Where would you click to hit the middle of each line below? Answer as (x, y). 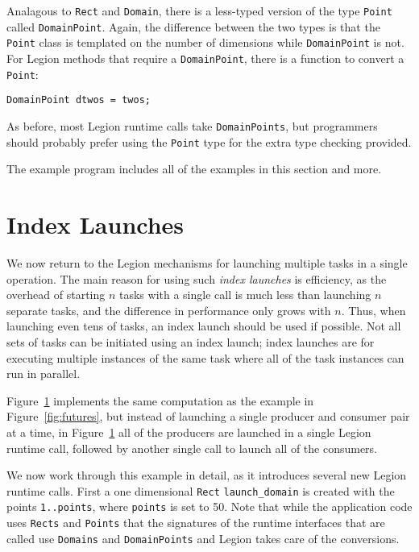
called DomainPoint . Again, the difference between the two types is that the (193, 26)
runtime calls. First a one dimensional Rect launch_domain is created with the (201, 490)
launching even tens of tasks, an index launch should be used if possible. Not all (204, 326)
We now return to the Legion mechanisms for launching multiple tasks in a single (207, 262)
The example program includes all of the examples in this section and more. (194, 169)
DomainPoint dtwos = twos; (79, 100)
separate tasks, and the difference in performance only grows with (169, 310)
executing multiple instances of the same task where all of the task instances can (205, 357)
